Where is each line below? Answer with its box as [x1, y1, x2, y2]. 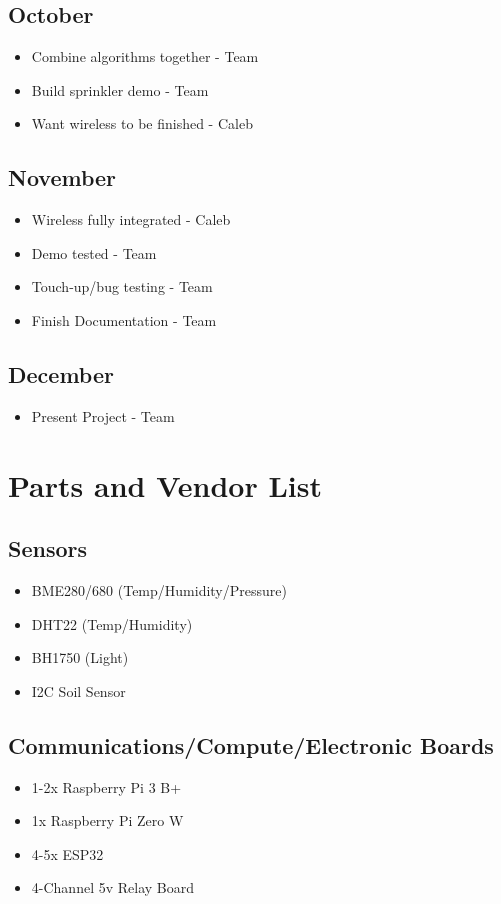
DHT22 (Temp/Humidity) [31, 613, 193, 634]
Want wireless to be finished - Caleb [31, 113, 253, 134]
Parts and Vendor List [8, 464, 322, 505]
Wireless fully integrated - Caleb [31, 209, 231, 230]
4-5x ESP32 [31, 843, 104, 864]
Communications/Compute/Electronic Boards [8, 729, 494, 760]
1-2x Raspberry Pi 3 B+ [31, 776, 182, 797]
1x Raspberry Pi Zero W [31, 810, 184, 831]
